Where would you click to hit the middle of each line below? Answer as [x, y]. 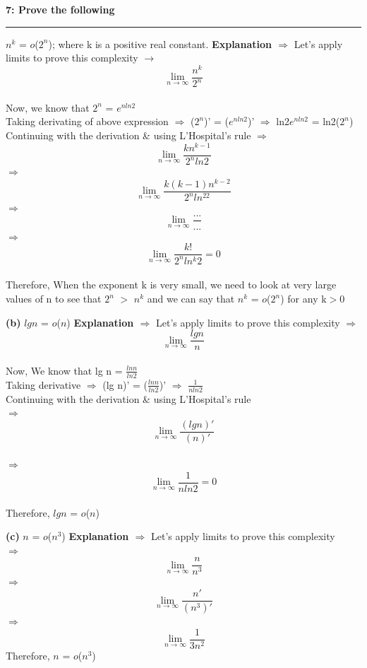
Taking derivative [43, 384]
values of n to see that [54, 299]
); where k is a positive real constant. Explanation [160, 43]
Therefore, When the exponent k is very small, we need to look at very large [171, 285]
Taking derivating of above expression [87, 121]
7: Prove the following [60, 9]
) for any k [303, 299]
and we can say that [191, 299]
